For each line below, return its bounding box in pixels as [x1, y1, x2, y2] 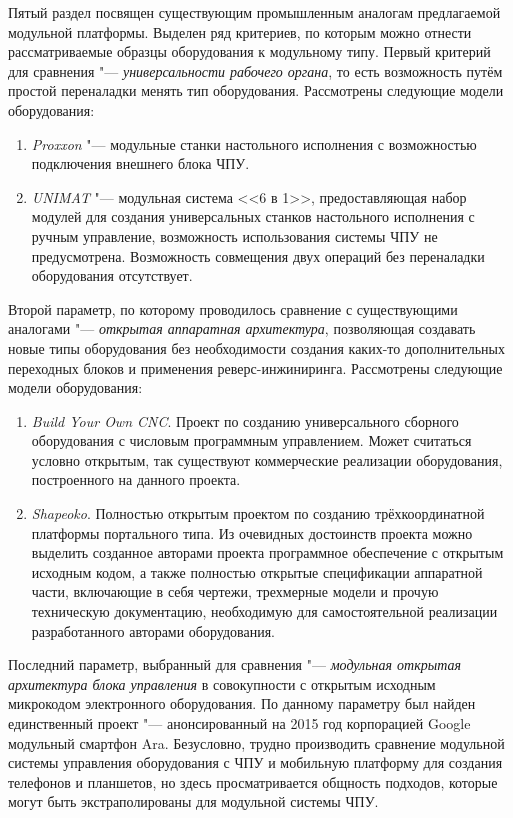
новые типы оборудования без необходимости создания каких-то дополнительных [8, 337, 505, 358]
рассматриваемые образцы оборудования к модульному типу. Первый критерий [8, 41, 491, 62]
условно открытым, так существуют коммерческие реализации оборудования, [31, 449, 503, 470]
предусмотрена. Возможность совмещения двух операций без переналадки [31, 245, 485, 266]
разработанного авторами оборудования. [31, 620, 276, 641]
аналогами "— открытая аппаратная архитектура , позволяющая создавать [8, 318, 476, 339]
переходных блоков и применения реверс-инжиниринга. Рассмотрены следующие [8, 357, 503, 378]
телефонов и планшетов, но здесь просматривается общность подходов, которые [8, 771, 498, 792]
